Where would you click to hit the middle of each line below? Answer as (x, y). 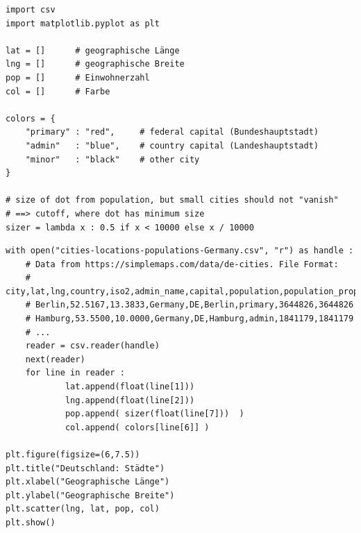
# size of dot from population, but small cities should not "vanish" (172, 200)
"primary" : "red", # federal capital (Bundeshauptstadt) (172, 132)
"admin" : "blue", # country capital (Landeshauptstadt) (172, 145)
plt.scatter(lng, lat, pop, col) (83, 509)
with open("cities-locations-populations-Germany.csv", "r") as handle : (180, 251)
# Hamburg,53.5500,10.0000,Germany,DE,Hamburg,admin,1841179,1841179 (190, 319)
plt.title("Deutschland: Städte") (85, 468)
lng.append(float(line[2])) (130, 400)
